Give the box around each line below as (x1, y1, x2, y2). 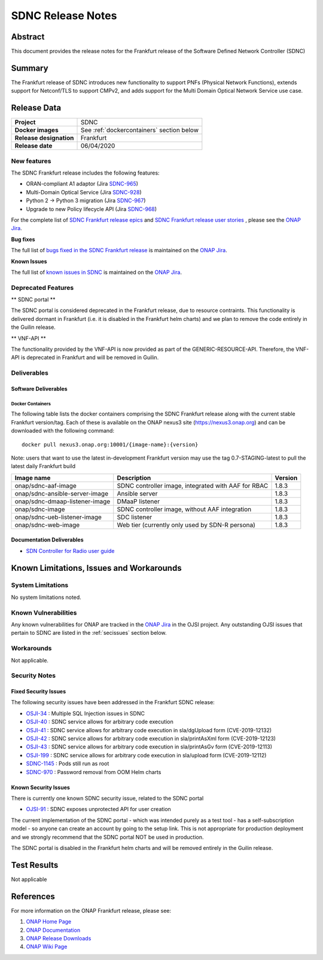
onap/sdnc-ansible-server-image (14, 489, 109, 497)
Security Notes (11, 671, 56, 680)
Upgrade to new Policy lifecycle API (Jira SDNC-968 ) (26, 205, 157, 212)
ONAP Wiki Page (26, 943, 68, 950)
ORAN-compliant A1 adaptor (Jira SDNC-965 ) (26, 180, 139, 188)
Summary (11, 63, 48, 73)
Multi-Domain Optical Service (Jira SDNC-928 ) (26, 188, 142, 195)
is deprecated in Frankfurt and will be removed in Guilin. (21, 354, 159, 361)
